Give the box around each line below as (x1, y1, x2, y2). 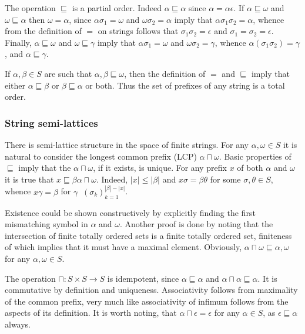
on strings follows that (98, 25, 179, 37)
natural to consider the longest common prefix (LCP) (5, 150, 197, 162)
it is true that (5, 173, 54, 185)
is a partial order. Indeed (72, 2, 162, 14)
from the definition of (5, 25, 82, 37)
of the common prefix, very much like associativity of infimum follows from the (5, 295, 289, 307)
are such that (44, 67, 92, 79)
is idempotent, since (107, 272, 179, 284)
